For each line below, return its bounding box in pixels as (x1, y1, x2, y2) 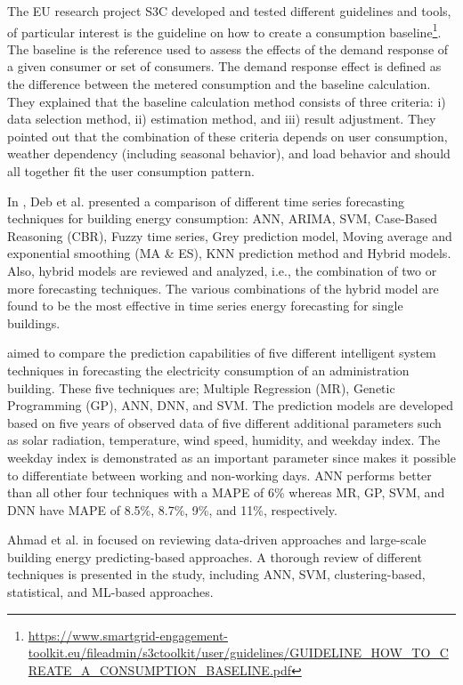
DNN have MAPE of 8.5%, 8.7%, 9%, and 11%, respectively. (7, 500, 337, 519)
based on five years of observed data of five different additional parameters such (7, 413, 442, 431)
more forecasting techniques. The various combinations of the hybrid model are (7, 278, 439, 297)
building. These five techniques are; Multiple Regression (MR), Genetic (7, 378, 395, 397)
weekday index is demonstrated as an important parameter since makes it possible (7, 447, 456, 466)
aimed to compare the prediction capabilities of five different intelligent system (7, 343, 436, 362)
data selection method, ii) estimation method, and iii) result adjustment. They (7, 109, 436, 128)
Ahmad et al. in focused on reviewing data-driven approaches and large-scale (7, 530, 426, 549)
